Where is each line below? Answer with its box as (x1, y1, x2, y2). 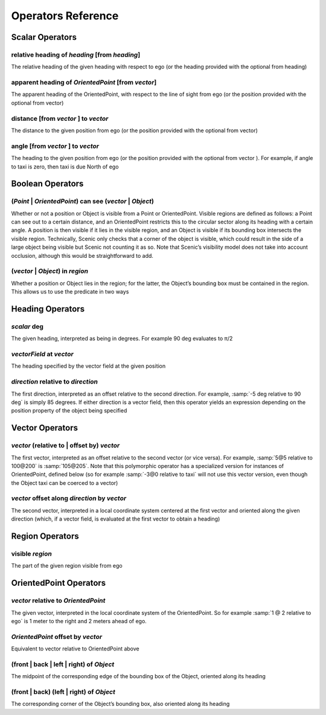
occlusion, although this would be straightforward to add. (11, 252, 154, 259)
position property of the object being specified (11, 407, 127, 414)
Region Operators (11, 531, 79, 542)
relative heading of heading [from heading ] (11, 50, 141, 59)
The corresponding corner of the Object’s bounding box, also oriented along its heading (11, 701, 230, 708)
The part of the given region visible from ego (11, 562, 123, 569)
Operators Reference (11, 9, 119, 22)
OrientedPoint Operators (11, 578, 106, 588)
